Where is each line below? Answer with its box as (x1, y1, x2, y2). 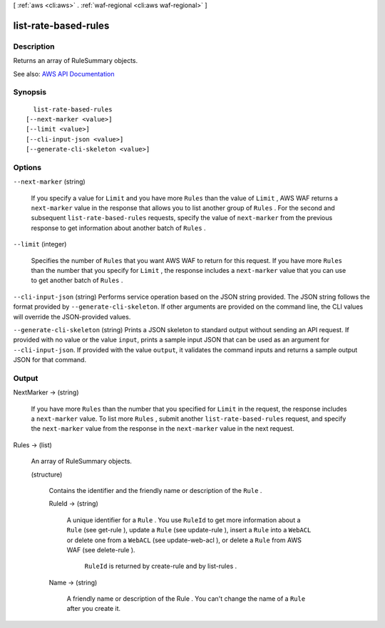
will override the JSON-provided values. (13, 312, 131, 321)
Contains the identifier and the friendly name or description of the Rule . (48, 486, 262, 494)
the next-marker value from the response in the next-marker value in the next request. (31, 424, 295, 433)
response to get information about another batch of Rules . (31, 224, 206, 232)
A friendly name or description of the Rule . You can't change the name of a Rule (66, 594, 306, 603)
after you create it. (66, 604, 121, 613)
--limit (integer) (13, 240, 67, 249)
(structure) (31, 470, 63, 479)
